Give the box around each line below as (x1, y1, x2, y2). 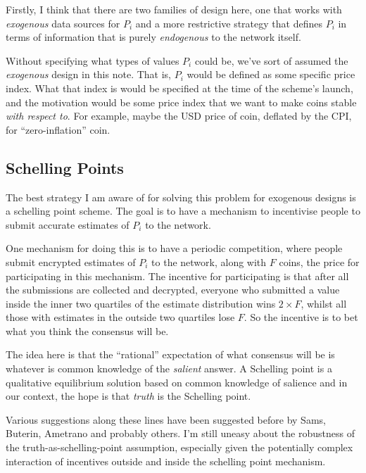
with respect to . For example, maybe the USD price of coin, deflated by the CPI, (6, 108, 352, 123)
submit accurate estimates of (6, 217, 130, 232)
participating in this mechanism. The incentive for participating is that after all (6, 268, 349, 283)
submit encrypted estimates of (6, 254, 136, 269)
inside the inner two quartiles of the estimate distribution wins (6, 296, 276, 310)
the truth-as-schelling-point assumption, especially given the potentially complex (6, 440, 353, 455)
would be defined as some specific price (187, 67, 355, 82)
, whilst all (301, 296, 347, 310)
